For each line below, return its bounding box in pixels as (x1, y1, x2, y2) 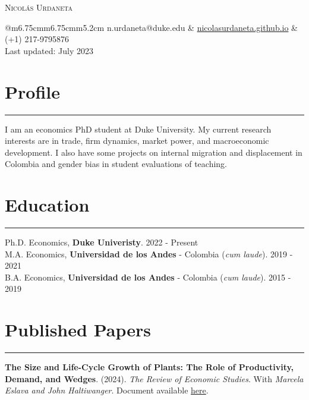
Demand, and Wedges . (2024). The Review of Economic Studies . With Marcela (5, 372, 304, 385)
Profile (5, 79, 60, 103)
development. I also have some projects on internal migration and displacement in (5, 146, 302, 158)
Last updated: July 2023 (5, 44, 94, 56)
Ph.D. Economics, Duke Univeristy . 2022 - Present (5, 236, 198, 248)
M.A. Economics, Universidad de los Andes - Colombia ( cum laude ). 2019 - (5, 247, 293, 260)
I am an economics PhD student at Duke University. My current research (5, 122, 272, 135)
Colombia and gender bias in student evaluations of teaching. (5, 158, 228, 170)
